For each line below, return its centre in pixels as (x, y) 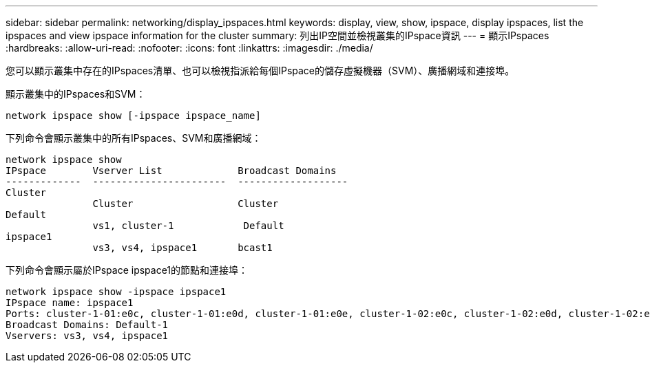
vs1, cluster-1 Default (188, 226)
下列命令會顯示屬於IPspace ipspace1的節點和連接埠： (127, 270)
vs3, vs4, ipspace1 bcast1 (182, 248)
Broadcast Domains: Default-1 (87, 325)
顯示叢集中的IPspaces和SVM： (76, 94)
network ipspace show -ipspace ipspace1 (116, 292)
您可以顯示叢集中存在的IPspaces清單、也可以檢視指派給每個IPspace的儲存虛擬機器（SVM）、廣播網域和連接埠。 (260, 71)
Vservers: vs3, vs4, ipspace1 (87, 336)
